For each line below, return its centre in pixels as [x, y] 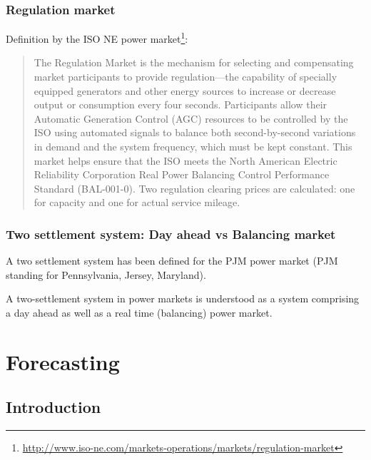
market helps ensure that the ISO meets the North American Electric [185, 160]
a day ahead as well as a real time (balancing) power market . [139, 312]
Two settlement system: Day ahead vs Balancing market [171, 234]
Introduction [54, 407]
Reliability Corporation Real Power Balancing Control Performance [182, 174]
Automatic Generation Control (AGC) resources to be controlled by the [191, 118]
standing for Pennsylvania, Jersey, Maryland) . [106, 274]
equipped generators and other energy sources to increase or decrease [185, 90]
